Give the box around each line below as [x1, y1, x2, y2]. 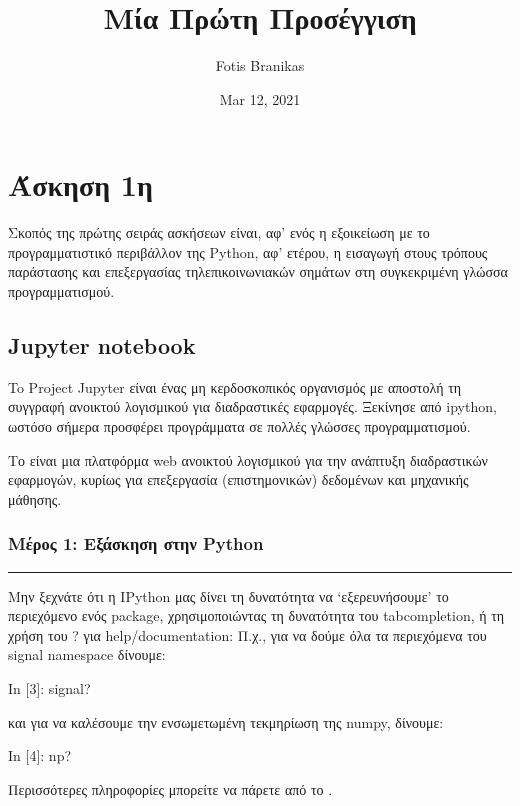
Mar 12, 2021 [219, 88, 301, 109]
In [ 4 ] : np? [8, 745, 72, 766]
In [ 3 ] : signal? [8, 677, 91, 698]
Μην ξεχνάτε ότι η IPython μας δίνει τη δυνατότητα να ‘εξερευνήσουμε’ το [8, 585, 449, 606]
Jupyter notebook [8, 330, 196, 361]
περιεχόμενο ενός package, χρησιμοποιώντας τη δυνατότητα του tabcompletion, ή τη [8, 605, 505, 626]
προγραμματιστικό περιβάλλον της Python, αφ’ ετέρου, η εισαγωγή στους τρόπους [8, 241, 488, 262]
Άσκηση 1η [8, 164, 153, 205]
